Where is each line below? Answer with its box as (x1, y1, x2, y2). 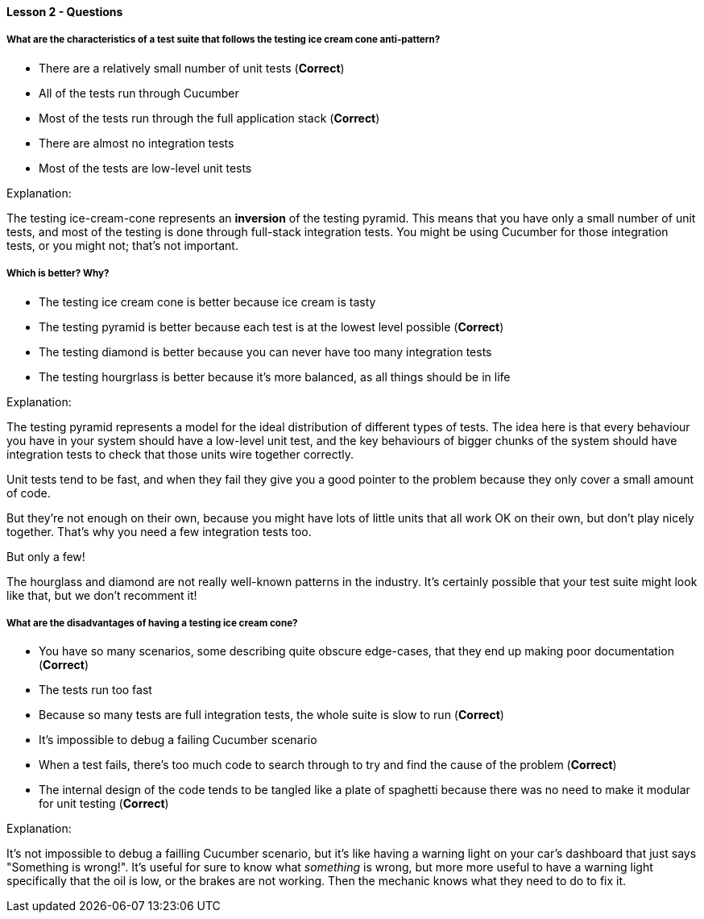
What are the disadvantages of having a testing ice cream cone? (6, 617, 298, 629)
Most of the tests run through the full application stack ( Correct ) (39, 110, 380, 125)
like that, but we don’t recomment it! (6, 588, 197, 602)
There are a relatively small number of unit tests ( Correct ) (39, 60, 345, 75)
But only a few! (6, 549, 85, 563)
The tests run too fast (39, 683, 152, 697)
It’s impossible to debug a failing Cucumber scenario (39, 733, 317, 747)
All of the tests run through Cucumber (39, 85, 239, 100)
